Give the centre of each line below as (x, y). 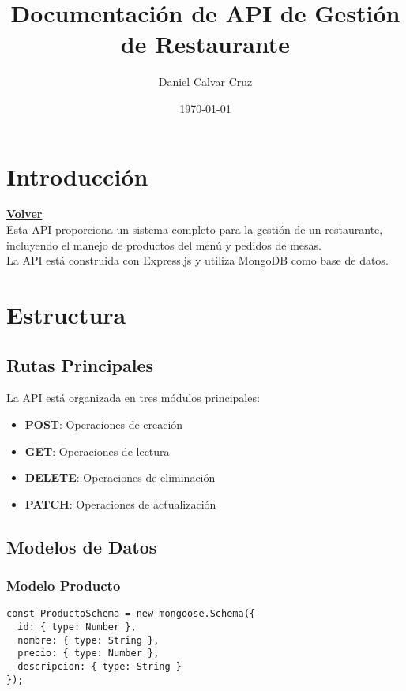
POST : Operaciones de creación (104, 424)
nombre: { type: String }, (88, 640)
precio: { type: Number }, (88, 653)
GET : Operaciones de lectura (97, 451)
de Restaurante (205, 44)
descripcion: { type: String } (100, 666)
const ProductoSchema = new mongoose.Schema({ (131, 614)
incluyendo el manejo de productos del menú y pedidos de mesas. (164, 244)
